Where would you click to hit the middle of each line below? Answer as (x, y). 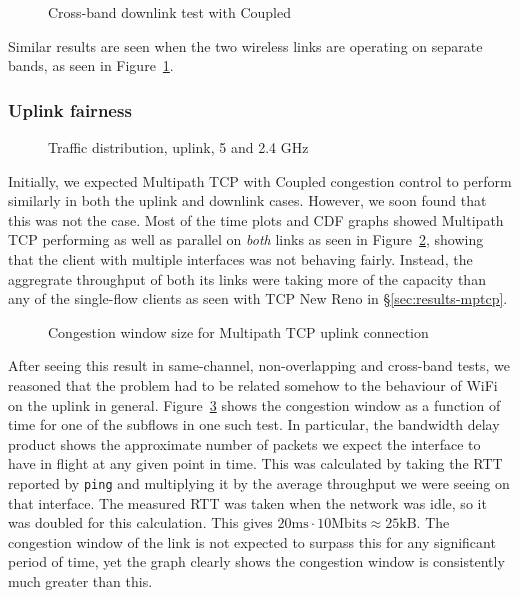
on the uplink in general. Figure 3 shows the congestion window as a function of (254, 404)
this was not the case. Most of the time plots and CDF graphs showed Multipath (256, 219)
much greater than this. (80, 580)
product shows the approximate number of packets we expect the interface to (244, 443)
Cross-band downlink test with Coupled (169, 12)
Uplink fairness (70, 109)
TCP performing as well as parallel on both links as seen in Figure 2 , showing (246, 239)
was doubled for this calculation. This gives (140, 522)
